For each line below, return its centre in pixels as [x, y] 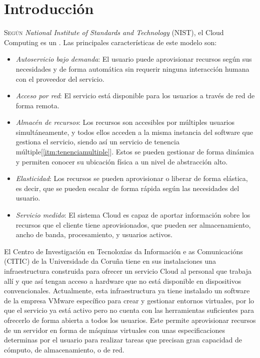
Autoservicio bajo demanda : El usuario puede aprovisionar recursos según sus [134, 59]
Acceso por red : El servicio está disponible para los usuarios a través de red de [135, 96]
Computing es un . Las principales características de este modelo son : [110, 42]
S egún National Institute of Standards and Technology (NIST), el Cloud [114, 32]
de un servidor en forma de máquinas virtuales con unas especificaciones [114, 330]
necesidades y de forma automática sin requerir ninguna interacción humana [132, 68]
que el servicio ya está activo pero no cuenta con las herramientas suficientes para [129, 310]
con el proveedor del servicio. [60, 78]
